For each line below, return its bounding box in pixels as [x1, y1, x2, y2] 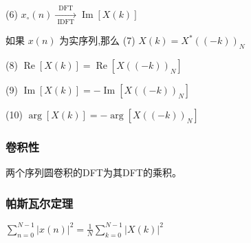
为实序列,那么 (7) [59, 33, 135, 47]
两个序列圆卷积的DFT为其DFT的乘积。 [6, 165, 182, 180]
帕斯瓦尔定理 [6, 194, 74, 211]
